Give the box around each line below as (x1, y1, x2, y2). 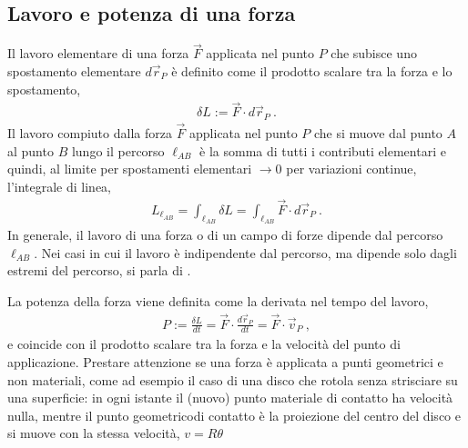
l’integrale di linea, (7, 176, 112, 195)
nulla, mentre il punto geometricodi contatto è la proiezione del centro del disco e (7, 405, 461, 424)
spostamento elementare (7, 62, 141, 81)
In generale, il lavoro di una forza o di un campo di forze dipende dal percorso (7, 224, 443, 244)
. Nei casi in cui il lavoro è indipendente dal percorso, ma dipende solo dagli (34, 243, 457, 262)
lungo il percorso (71, 141, 165, 160)
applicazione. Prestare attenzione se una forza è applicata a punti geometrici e (7, 353, 443, 372)
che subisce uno (331, 44, 417, 63)
